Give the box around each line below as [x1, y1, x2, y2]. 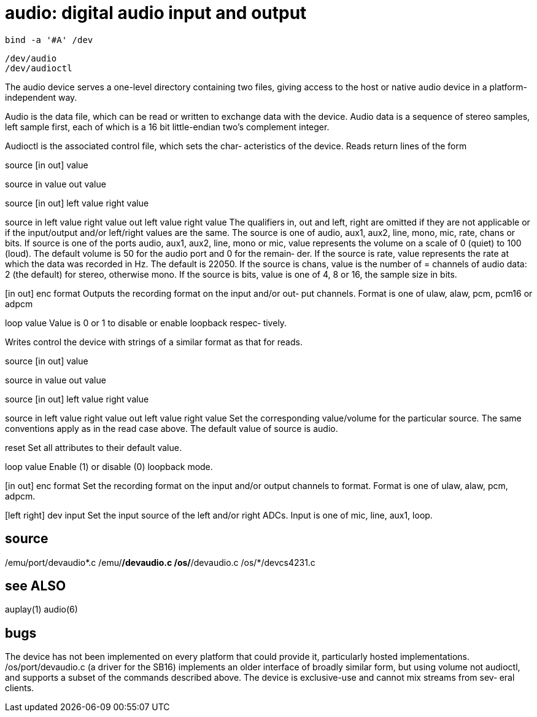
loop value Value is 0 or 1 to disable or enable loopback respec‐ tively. [5, 317, 287, 328]
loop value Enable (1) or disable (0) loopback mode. [5, 461, 213, 472]
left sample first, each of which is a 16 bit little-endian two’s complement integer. [5, 121, 330, 132]
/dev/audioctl [5, 63, 72, 73]
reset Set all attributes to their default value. [5, 442, 182, 453]
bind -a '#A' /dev [5, 34, 93, 45]
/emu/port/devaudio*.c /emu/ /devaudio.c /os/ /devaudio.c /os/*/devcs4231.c [5, 557, 315, 568]
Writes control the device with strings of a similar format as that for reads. [5, 336, 303, 347]
